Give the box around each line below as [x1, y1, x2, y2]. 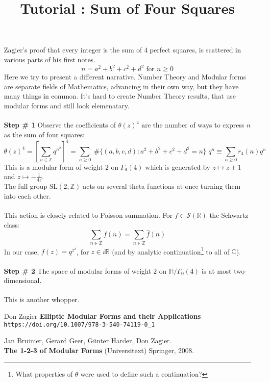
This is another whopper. [4, 294, 79, 305]
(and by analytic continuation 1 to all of [112, 245, 230, 256]
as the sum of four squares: [4, 129, 85, 139]
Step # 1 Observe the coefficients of [4, 120, 116, 130]
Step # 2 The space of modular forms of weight [4, 265, 151, 276]
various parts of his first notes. [4, 54, 96, 64]
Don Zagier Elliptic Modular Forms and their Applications [4, 310, 201, 321]
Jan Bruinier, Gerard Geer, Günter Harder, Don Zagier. [4, 335, 172, 346]
